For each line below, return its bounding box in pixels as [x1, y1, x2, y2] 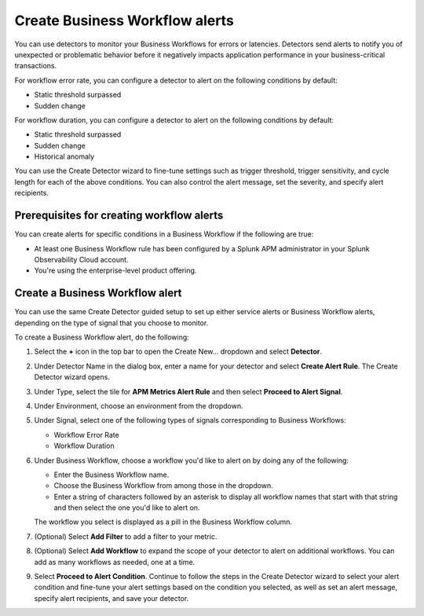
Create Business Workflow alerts [14, 12, 235, 29]
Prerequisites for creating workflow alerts [14, 209, 224, 222]
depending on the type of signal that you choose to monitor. [14, 318, 209, 328]
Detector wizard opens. [34, 372, 110, 382]
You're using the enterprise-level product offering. [34, 266, 197, 275]
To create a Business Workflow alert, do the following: [14, 332, 190, 342]
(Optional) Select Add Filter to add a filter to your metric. [34, 531, 217, 541]
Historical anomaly [34, 152, 95, 161]
